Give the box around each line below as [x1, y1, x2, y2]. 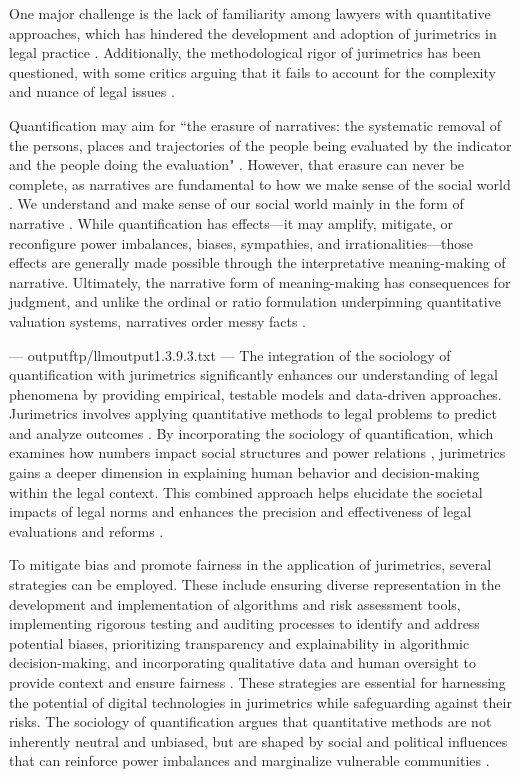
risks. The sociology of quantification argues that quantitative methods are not [9, 711, 492, 732]
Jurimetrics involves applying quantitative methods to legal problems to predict [9, 403, 497, 424]
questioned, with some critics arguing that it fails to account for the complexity [9, 61, 496, 82]
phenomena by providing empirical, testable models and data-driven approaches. [9, 383, 502, 404]
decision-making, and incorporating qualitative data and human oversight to [9, 652, 476, 673]
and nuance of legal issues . [9, 81, 175, 102]
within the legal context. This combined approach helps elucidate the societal [9, 481, 483, 502]
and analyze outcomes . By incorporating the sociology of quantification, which [9, 422, 494, 443]
